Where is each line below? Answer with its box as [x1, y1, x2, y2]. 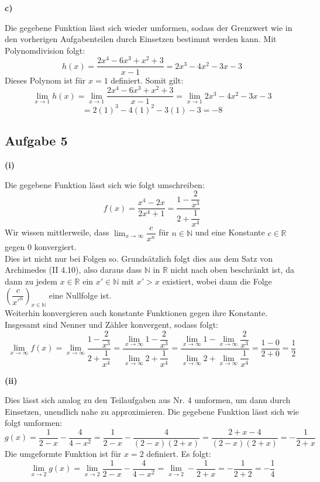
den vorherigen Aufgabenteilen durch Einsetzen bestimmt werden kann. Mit [5, 33, 277, 45]
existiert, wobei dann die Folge [162, 275, 272, 287]
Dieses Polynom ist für [5, 74, 86, 86]
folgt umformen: [5, 417, 63, 429]
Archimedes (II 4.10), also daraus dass [5, 263, 142, 276]
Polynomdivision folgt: [5, 44, 85, 56]
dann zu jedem [5, 275, 57, 287]
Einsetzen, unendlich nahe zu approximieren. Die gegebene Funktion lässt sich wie [5, 405, 300, 417]
